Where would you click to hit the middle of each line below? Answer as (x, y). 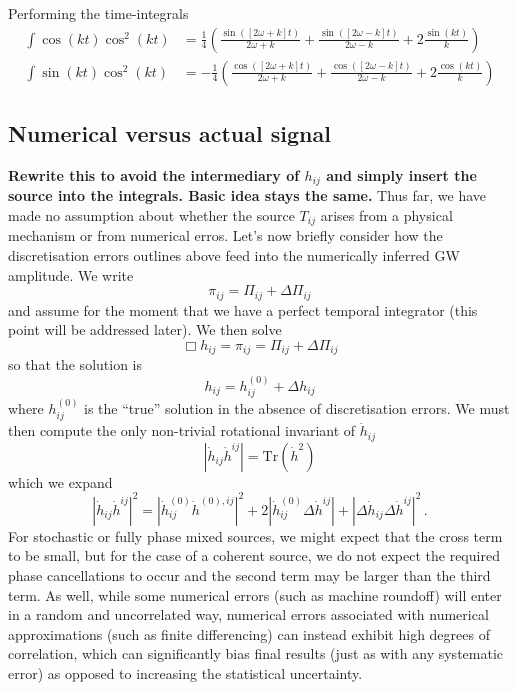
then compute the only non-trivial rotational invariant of (182, 430)
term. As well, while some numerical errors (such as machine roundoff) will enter (255, 594)
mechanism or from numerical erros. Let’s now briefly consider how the (225, 235)
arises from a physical (386, 214)
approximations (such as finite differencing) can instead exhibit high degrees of (249, 633)
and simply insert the (401, 174)
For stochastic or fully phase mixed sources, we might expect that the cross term (255, 535)
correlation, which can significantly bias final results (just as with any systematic (256, 653)
